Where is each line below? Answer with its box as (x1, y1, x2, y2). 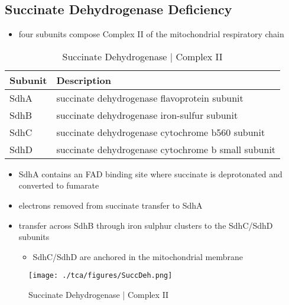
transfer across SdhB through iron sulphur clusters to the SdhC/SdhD (18, 219, 273, 231)
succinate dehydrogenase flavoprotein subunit (56, 90, 243, 105)
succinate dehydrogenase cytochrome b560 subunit (56, 125, 265, 139)
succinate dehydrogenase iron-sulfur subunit (56, 108, 238, 122)
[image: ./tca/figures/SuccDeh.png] (28, 271, 173, 280)
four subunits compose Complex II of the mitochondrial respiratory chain (18, 28, 284, 40)
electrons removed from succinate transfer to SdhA (18, 199, 203, 211)
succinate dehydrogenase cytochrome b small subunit (56, 142, 276, 156)
